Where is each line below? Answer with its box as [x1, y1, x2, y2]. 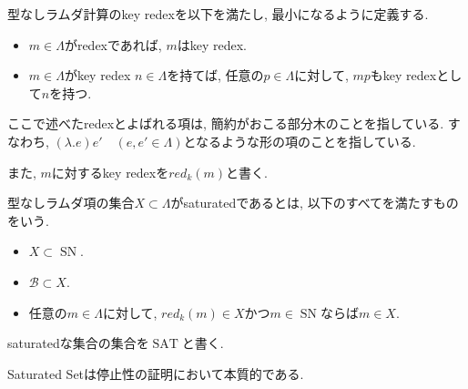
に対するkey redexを [51, 162, 169, 181]
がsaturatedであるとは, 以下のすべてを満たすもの [170, 193, 459, 212]
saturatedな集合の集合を [7, 333, 149, 353]
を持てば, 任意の [167, 66, 264, 85]
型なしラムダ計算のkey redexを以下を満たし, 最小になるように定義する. [7, 5, 429, 23]
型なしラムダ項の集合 [7, 193, 135, 212]
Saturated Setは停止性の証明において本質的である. [7, 363, 304, 383]
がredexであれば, [64, 35, 162, 54]
